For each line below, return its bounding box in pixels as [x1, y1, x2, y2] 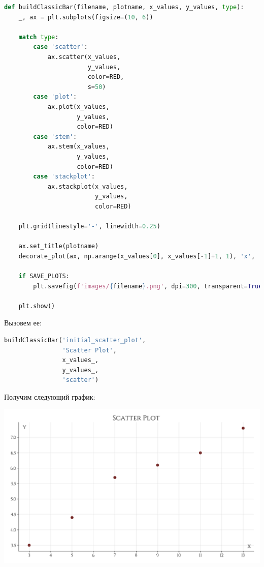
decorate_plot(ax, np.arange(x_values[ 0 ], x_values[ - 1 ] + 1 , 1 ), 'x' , [18, 252, 255, 260]
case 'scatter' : [33, 43, 88, 51]
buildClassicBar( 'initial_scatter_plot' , [4, 337, 146, 344]
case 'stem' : [33, 133, 77, 140]
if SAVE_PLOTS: [18, 273, 70, 280]
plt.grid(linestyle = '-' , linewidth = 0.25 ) [18, 223, 160, 230]
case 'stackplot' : [33, 173, 95, 181]
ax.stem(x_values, [47, 143, 110, 151]
